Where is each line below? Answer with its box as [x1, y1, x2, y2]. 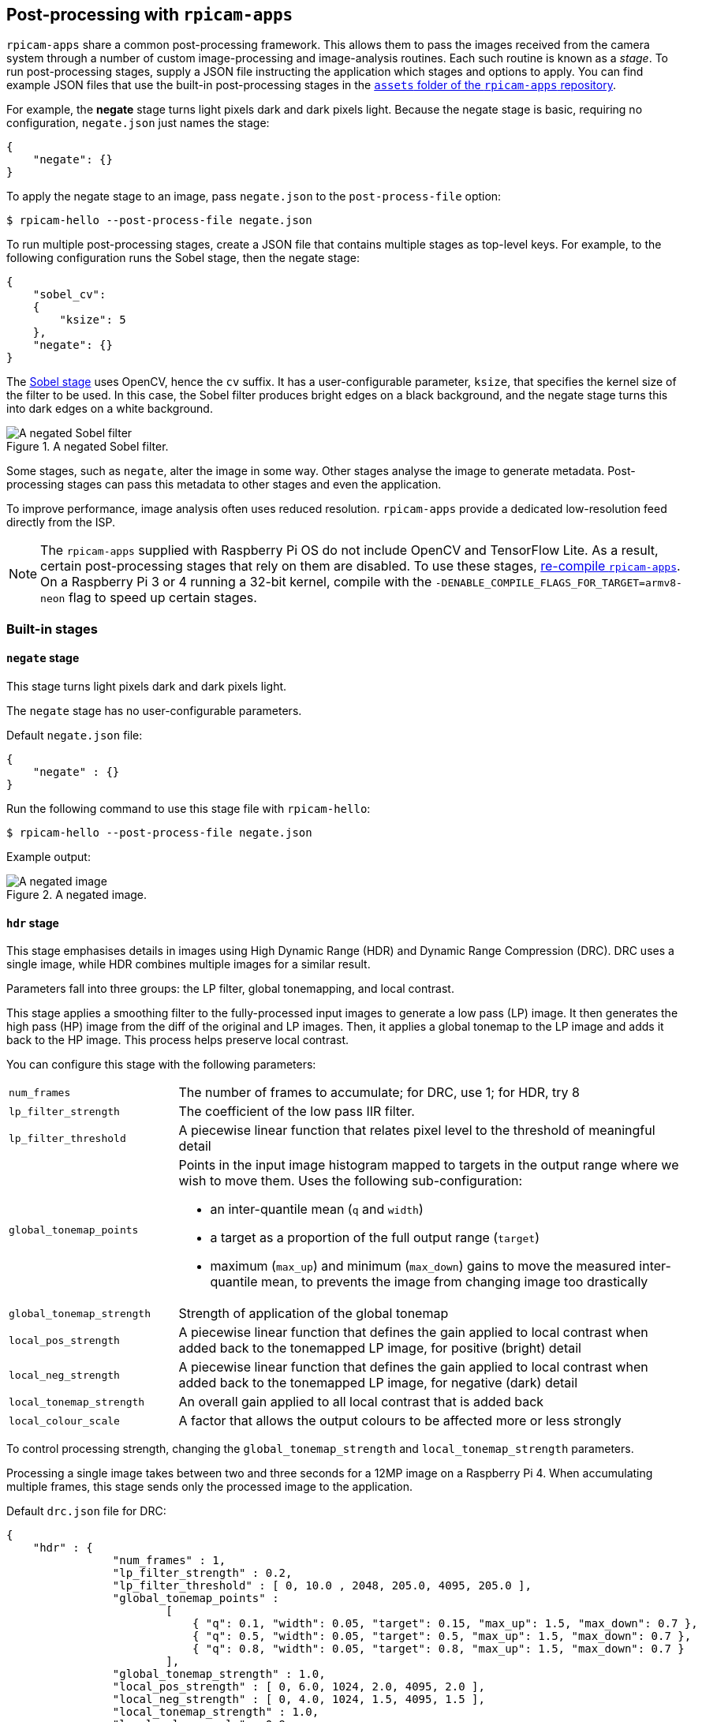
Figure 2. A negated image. [6, 888, 147, 902]
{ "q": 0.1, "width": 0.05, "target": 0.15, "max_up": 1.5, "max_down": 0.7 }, [192, 1617, 698, 1630]
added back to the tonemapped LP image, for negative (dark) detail [178, 1375, 578, 1391]
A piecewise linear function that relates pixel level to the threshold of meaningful [178, 1122, 655, 1139]
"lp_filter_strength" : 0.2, [112, 1567, 293, 1580]
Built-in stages [6, 620, 98, 637]
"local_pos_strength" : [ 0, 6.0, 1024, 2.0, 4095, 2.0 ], [112, 1680, 485, 1694]
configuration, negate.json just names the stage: [6, 116, 270, 130]
